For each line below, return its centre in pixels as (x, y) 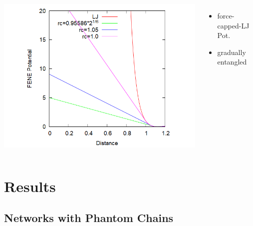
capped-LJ (233, 25)
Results (30, 186)
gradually (232, 52)
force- (226, 15)
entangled (232, 62)
